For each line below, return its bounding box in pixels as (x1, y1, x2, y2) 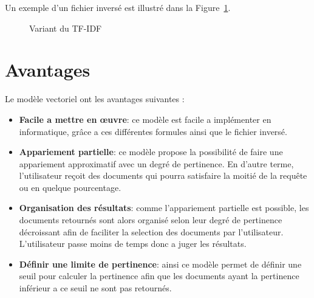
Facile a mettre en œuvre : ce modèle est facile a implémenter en (19, 113, 271, 125)
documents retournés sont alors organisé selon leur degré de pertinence (19, 213, 282, 226)
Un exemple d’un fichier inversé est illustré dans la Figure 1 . (5, 1, 231, 13)
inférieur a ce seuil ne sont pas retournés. (19, 282, 172, 294)
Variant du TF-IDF (29, 21, 102, 34)
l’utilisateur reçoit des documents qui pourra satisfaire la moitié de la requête (19, 169, 307, 182)
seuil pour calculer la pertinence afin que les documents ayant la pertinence (19, 269, 299, 282)
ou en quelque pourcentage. (19, 181, 121, 193)
